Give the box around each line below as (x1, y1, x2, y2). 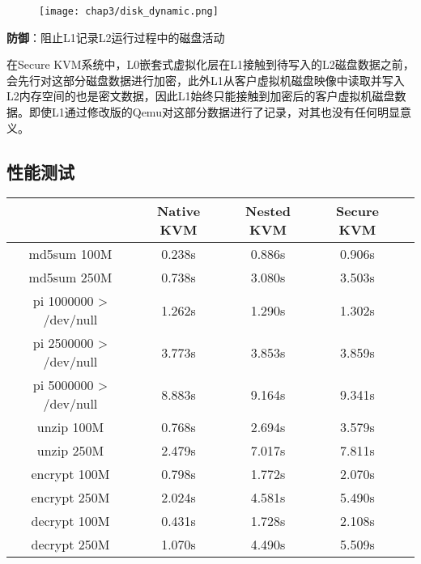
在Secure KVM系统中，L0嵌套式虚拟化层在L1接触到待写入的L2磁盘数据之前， (6, 56, 415, 73)
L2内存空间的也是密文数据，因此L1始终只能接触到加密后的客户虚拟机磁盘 (6, 87, 395, 104)
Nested (245, 201, 291, 221)
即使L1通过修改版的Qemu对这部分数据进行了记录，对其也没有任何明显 (28, 104, 400, 121)
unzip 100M (36, 418, 104, 437)
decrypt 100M (31, 511, 110, 531)
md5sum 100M (28, 244, 113, 264)
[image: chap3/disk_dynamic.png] (39, 6, 219, 17)
